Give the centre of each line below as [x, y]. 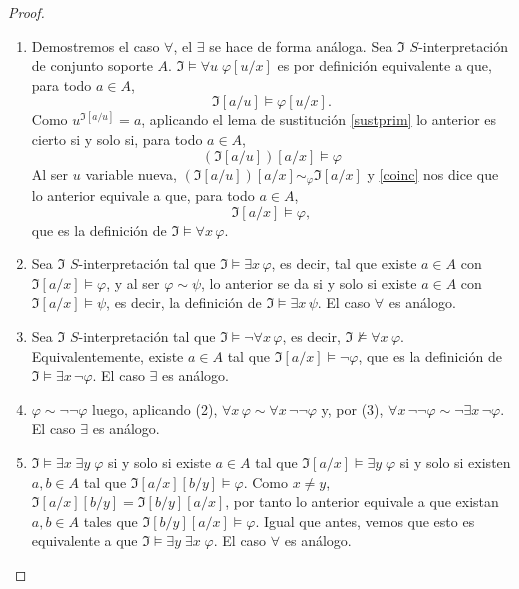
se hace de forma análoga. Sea [301, 45]
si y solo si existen [455, 461]
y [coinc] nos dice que [433, 173]
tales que [110, 520]
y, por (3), [352, 408]
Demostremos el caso [95, 45]
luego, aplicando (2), [155, 408]
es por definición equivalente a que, [384, 65]
